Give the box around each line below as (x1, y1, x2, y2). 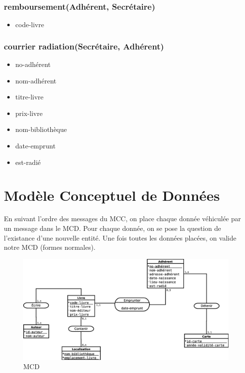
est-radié (15, 157, 41, 167)
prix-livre (15, 108, 43, 118)
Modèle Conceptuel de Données (4, 185, 220, 205)
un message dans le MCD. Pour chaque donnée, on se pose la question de (4, 223, 221, 233)
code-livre (15, 19, 44, 30)
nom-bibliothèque (15, 124, 67, 134)
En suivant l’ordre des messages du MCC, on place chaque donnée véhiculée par (4, 213, 241, 224)
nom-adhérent (15, 75, 57, 85)
